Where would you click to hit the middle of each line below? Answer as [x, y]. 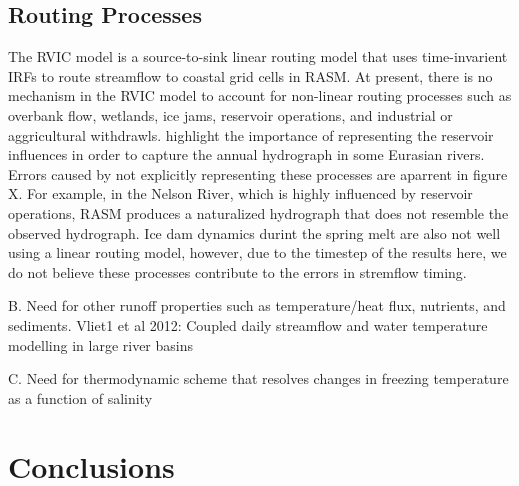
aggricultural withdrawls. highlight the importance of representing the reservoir [251, 134]
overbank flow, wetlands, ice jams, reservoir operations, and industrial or [230, 114]
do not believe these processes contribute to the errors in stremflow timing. [237, 271]
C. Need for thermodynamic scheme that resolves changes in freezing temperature [258, 378]
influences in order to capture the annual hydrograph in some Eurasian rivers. [246, 154]
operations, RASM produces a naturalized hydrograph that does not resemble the [258, 212]
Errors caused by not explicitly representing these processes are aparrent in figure [258, 173]
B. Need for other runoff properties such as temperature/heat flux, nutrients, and [257, 305]
